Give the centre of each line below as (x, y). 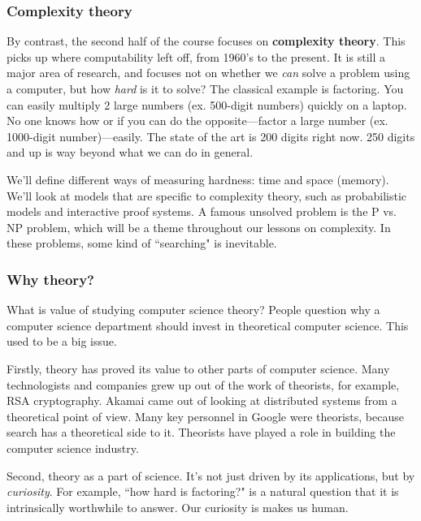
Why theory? (50, 279)
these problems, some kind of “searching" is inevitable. (142, 243)
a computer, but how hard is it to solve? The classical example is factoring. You (205, 88)
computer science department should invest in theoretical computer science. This (208, 325)
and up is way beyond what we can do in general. (130, 152)
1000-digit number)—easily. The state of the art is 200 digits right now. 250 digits (211, 136)
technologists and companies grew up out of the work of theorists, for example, (203, 384)
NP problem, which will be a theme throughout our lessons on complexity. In (199, 227)
